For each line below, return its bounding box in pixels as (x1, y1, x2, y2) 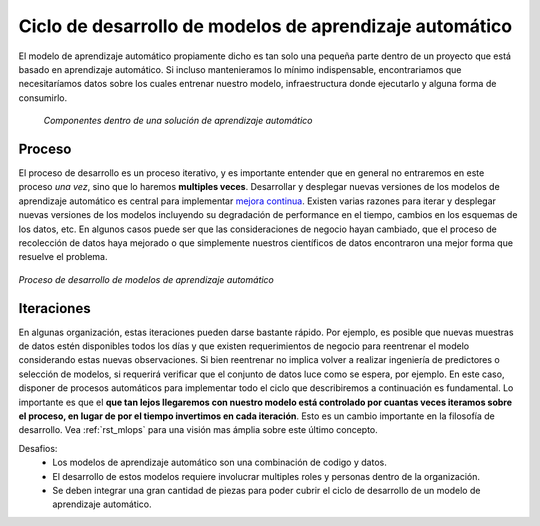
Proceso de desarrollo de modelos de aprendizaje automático (18, 273, 275, 285)
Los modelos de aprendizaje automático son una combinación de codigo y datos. (52, 456, 387, 469)
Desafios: (18, 442, 58, 454)
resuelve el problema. (18, 251, 108, 263)
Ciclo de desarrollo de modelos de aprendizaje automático (18, 15, 513, 37)
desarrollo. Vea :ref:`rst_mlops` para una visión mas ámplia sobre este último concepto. (18, 424, 379, 436)
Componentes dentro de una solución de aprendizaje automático (43, 115, 313, 127)
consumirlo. (18, 91, 68, 104)
